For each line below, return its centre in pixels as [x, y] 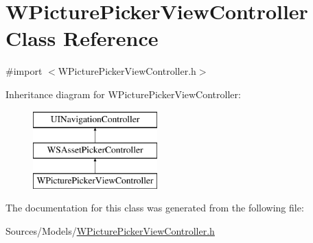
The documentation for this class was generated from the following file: [155, 208]
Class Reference [82, 38]
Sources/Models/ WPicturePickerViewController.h [110, 231]
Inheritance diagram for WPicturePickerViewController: [123, 94]
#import [24, 71]
